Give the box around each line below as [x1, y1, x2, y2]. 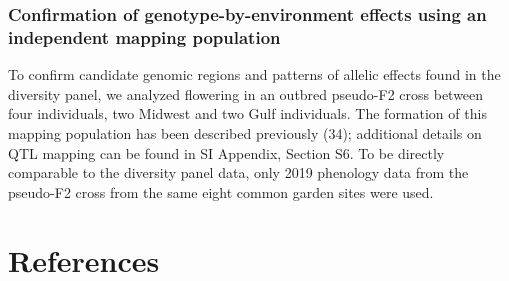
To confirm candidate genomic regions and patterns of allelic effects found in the [8, 64, 501, 85]
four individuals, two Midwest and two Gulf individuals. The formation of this [8, 103, 487, 124]
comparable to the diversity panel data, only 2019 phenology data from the [8, 162, 469, 183]
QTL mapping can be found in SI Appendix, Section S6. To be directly [8, 142, 445, 163]
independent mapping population [8, 24, 281, 49]
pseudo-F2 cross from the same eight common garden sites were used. [8, 181, 434, 202]
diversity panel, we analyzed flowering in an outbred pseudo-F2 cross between [8, 83, 484, 104]
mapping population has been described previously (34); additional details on [8, 122, 482, 143]
